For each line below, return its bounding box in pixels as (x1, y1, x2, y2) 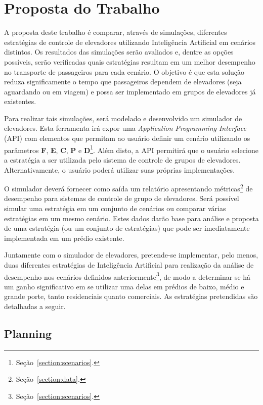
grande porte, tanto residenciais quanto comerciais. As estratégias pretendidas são (4, 291, 258, 301)
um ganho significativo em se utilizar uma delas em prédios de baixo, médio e (4, 281, 244, 291)
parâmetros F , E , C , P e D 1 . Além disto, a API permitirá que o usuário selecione (4, 143, 258, 155)
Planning (4, 325, 52, 341)
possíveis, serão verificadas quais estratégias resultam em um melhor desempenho (4, 56, 255, 67)
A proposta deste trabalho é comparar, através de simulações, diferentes (4, 27, 227, 37)
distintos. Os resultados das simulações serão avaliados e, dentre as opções (4, 46, 234, 57)
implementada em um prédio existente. (4, 232, 124, 243)
